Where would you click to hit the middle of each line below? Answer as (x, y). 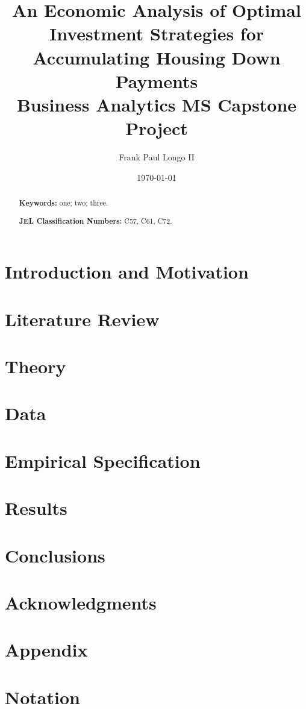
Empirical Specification (103, 460)
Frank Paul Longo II (157, 157)
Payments (157, 80)
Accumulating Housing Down (157, 57)
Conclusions (55, 555)
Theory (36, 366)
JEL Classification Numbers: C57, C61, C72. (95, 221)
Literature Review (82, 319)
